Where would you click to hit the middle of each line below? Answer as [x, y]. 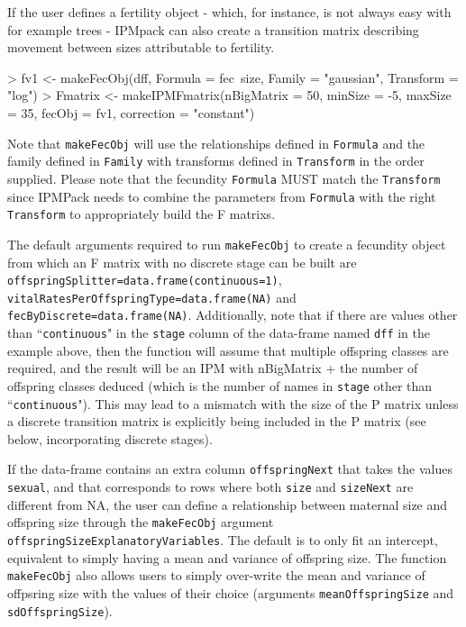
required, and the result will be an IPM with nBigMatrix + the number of [213, 368]
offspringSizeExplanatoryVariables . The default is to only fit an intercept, [223, 540]
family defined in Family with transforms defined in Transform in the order [216, 161]
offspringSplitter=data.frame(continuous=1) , [145, 280]
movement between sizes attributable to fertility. [141, 47]
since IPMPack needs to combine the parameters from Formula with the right [222, 196]
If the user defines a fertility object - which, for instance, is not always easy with [229, 12]
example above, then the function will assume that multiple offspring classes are [228, 350]
